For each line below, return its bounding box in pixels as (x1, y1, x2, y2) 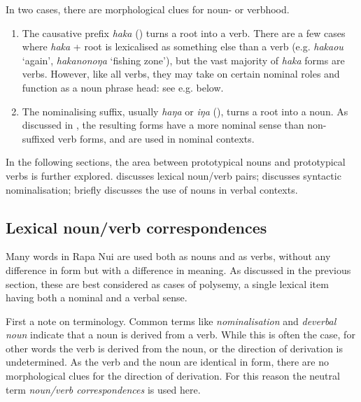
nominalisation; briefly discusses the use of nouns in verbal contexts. (6, 182, 298, 196)
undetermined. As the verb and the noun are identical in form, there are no (6, 354, 329, 369)
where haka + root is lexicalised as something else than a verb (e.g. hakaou (22, 39, 344, 54)
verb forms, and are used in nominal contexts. (57, 131, 255, 145)
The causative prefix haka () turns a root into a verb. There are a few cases (22, 25, 346, 40)
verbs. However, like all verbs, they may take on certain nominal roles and (22, 66, 340, 81)
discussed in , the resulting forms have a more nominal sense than (22, 117, 304, 132)
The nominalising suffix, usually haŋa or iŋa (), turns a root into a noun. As (22, 103, 348, 118)
